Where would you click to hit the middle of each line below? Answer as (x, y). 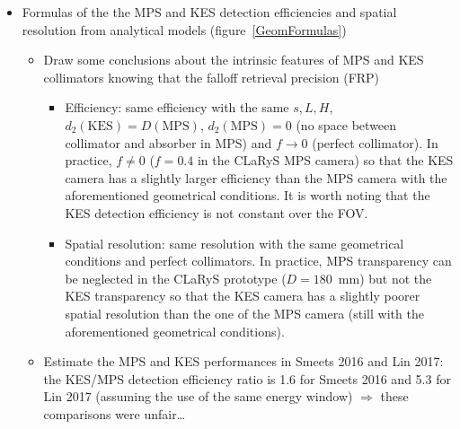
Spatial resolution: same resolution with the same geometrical (234, 243)
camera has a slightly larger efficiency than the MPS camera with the (256, 177)
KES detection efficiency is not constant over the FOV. (217, 212)
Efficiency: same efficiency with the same (177, 107)
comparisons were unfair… (115, 413)
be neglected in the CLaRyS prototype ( (176, 278)
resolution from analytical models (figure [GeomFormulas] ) (184, 29)
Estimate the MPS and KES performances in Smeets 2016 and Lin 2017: (243, 361)
